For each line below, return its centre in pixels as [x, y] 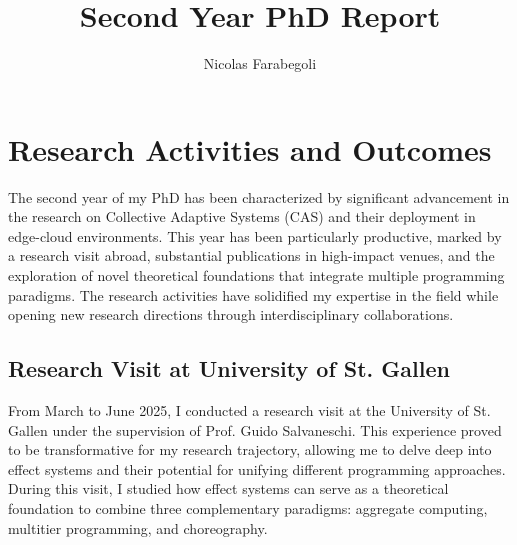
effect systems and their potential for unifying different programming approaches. [257, 468]
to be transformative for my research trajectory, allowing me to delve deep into [250, 449]
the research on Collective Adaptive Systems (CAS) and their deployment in [242, 216]
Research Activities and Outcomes [250, 148]
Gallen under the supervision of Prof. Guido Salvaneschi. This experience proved [255, 429]
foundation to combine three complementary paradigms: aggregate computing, [248, 507]
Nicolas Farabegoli [260, 63]
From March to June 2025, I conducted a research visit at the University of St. [249, 410]
